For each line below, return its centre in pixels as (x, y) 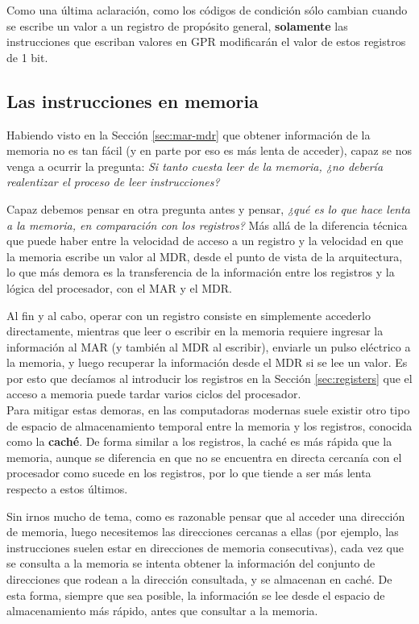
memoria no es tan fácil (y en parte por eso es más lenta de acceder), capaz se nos (209, 150)
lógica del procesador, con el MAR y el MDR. (119, 287)
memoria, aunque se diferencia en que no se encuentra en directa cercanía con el (204, 457)
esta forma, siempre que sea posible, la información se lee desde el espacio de (196, 595)
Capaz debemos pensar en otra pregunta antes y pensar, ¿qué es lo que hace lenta (208, 208)
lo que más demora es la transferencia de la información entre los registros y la (201, 272)
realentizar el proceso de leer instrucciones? (113, 182)
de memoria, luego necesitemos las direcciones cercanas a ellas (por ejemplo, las (203, 532)
